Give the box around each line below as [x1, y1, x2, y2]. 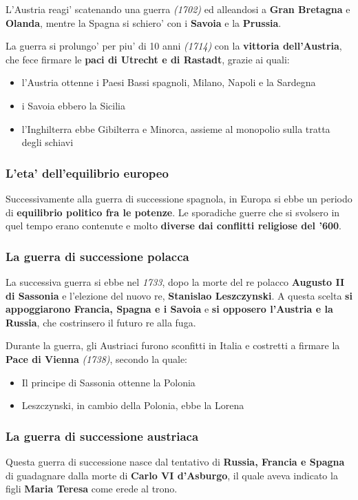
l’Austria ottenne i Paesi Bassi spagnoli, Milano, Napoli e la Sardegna [21, 75, 316, 90]
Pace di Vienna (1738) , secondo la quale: [6, 351, 187, 366]
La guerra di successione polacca [6, 247, 189, 264]
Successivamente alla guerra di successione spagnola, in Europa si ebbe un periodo [6, 191, 352, 205]
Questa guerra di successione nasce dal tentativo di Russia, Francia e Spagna [6, 454, 345, 468]
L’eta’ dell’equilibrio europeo [6, 164, 169, 181]
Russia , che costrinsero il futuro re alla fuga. [6, 315, 196, 329]
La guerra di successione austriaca [6, 427, 199, 444]
